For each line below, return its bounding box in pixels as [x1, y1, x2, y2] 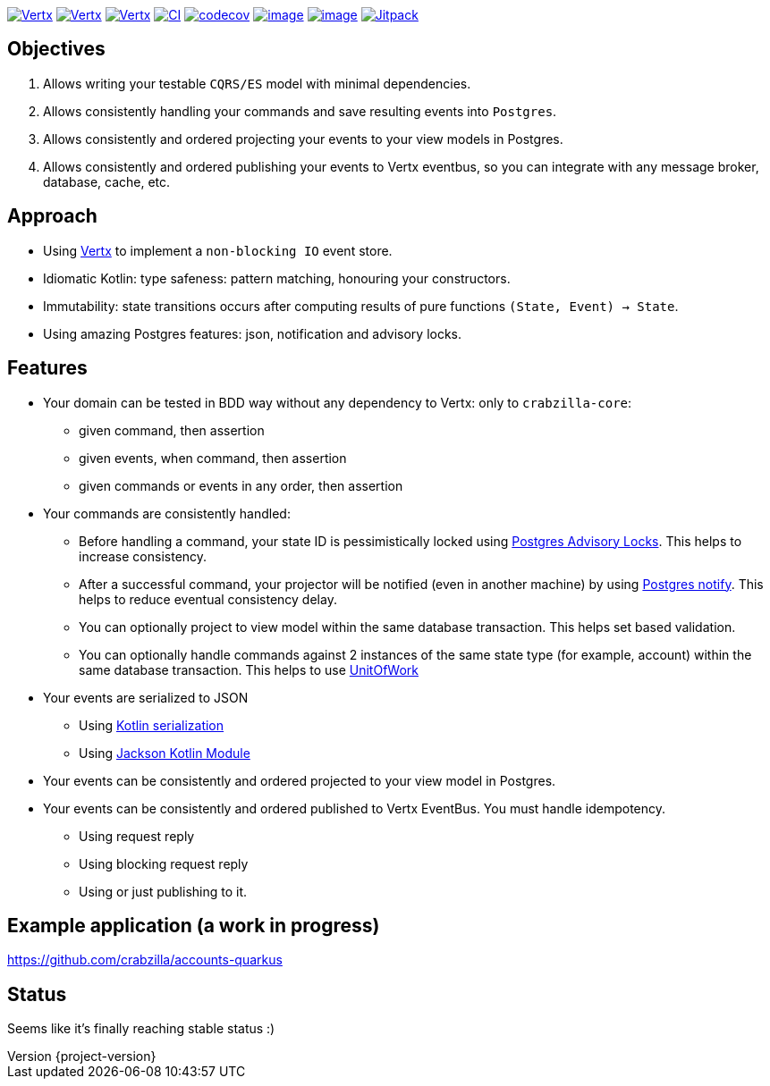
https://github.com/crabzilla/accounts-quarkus [7, 952, 283, 968]
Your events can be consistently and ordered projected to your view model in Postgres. [43, 772, 556, 788]
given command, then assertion [79, 422, 265, 438]
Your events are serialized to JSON [43, 689, 249, 705]
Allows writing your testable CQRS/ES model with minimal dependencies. [43, 75, 471, 91]
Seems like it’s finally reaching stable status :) [7, 1021, 275, 1037]
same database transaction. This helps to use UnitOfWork [79, 661, 419, 678]
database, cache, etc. [43, 173, 171, 189]
